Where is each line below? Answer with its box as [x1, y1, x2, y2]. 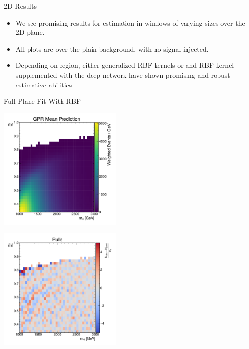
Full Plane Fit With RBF [4, 96, 81, 106]
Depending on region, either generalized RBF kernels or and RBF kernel [15, 60, 234, 70]
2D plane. [15, 27, 45, 37]
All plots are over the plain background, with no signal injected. [15, 43, 209, 54]
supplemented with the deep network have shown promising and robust [15, 69, 230, 80]
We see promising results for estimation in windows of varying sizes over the [15, 17, 245, 28]
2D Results [4, 1, 37, 11]
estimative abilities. [15, 79, 74, 89]
